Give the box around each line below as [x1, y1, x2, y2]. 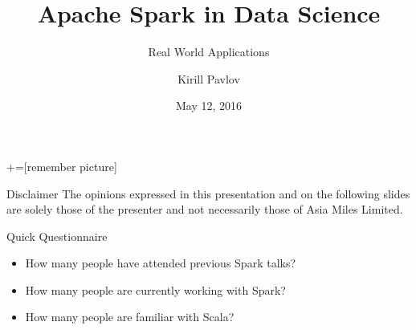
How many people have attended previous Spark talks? [25, 255, 296, 271]
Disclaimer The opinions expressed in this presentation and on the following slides [6, 185, 410, 202]
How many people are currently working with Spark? [25, 281, 286, 298]
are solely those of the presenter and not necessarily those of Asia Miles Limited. [6, 201, 403, 218]
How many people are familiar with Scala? [25, 308, 235, 325]
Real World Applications [148, 43, 270, 60]
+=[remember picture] [6, 157, 117, 174]
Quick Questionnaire [6, 227, 108, 244]
